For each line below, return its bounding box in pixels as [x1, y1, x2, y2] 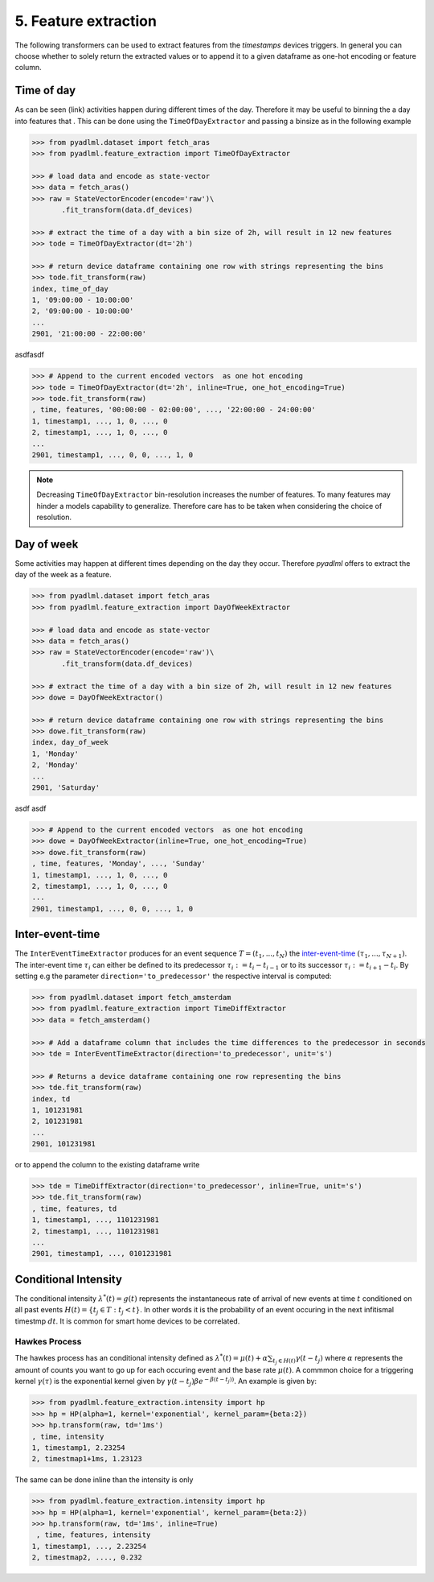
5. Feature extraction [14, 12, 157, 30]
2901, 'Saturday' [31, 783, 100, 792]
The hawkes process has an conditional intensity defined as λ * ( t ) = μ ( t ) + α [14, 1353, 268, 1362]
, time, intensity [31, 1431, 104, 1441]
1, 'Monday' [31, 749, 80, 758]
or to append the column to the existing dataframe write [14, 1160, 200, 1170]
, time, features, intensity [36, 1530, 151, 1539]
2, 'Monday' [31, 761, 80, 770]
